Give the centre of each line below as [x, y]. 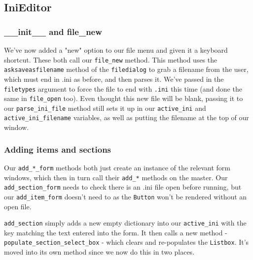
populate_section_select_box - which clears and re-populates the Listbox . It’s [126, 242]
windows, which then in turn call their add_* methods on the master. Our [116, 177]
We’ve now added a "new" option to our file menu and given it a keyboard [116, 50]
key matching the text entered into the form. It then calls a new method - [116, 232]
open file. [18, 206]
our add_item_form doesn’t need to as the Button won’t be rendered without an [126, 196]
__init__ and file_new [53, 31]
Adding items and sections [58, 149]
